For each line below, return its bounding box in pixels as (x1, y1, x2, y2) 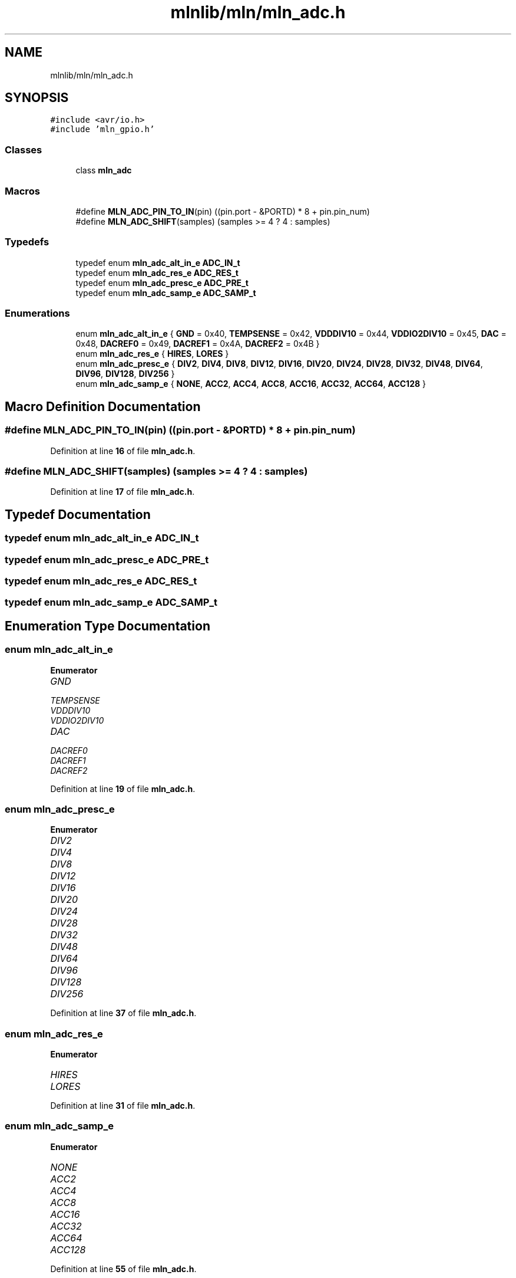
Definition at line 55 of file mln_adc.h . (50, 1263, 197, 1274)
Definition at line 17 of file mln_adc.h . (50, 487, 195, 497)
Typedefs (5, 236, 49, 248)
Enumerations (5, 307, 70, 320)
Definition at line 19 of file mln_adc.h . (50, 783, 196, 794)
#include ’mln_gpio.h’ (50, 124, 155, 134)
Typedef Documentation (5, 507, 151, 522)
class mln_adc (75, 165, 132, 176)
